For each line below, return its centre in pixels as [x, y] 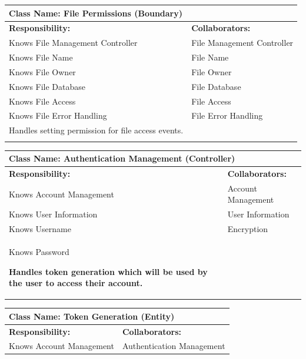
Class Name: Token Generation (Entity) [92, 316]
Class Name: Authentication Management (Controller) [122, 158]
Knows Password [39, 251]
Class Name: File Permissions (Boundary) [96, 13]
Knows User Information [53, 214]
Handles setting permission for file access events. [96, 130]
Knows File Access [42, 101]
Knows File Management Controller [73, 43]
